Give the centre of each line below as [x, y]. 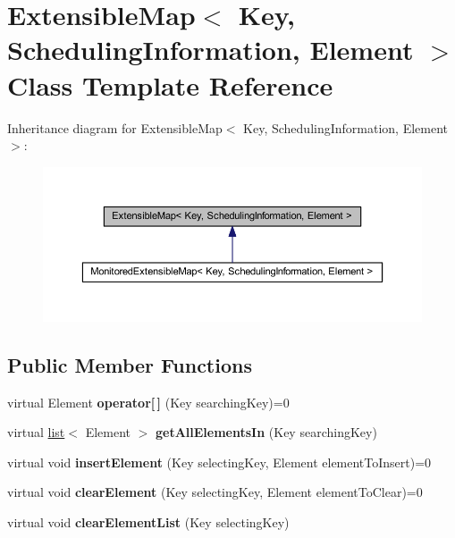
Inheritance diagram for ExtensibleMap [115, 127]
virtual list [36, 432]
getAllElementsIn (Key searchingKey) [266, 432]
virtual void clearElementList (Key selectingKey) [148, 521]
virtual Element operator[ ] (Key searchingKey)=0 [148, 402]
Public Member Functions [130, 364]
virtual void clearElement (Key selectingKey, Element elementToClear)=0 [215, 492]
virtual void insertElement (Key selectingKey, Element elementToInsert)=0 [219, 462]
